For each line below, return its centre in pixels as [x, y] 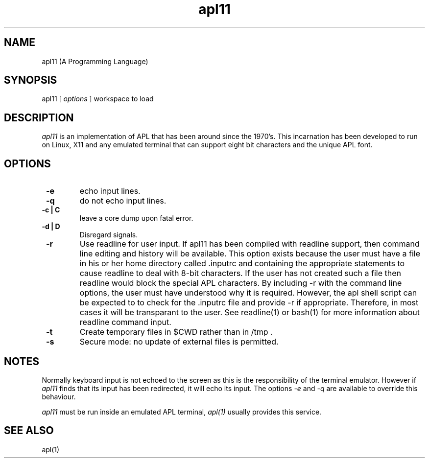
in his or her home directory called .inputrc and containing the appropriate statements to [242, 264]
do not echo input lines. [123, 201]
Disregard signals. [109, 235]
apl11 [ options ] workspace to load [98, 99]
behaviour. [59, 396]
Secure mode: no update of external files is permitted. [179, 342]
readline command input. [125, 322]
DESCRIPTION [39, 117]
